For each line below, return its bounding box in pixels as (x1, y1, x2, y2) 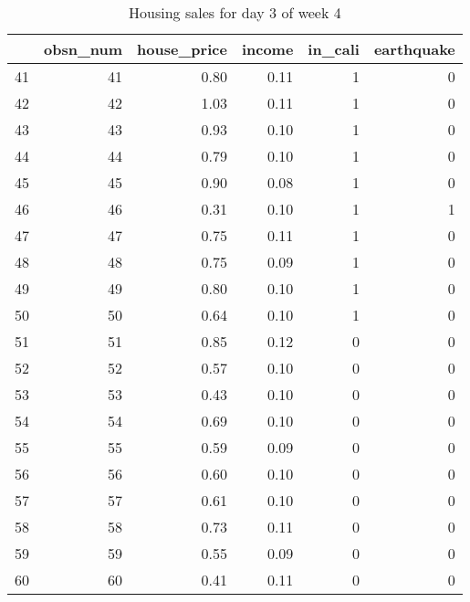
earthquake (373, 38, 455, 59)
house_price (137, 38, 227, 59)
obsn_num (44, 38, 123, 59)
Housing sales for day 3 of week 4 (129, 2, 341, 23)
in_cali (308, 38, 360, 59)
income (241, 38, 294, 59)
